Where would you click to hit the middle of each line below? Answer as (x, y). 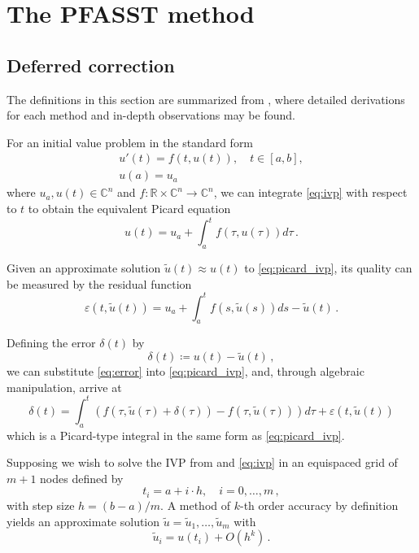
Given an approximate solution (84, 267)
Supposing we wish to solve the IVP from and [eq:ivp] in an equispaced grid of (202, 462)
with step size (41, 505)
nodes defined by (82, 478)
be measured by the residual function (99, 283)
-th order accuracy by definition (319, 505)
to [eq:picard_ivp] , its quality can (328, 267)
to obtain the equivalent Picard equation (129, 209)
